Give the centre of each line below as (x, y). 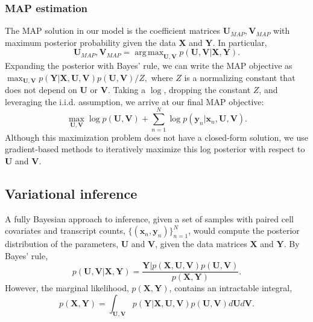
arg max (149, 53)
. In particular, (240, 42)
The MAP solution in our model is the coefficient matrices (113, 31)
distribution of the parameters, (62, 244)
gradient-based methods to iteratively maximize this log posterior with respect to (155, 149)
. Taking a (127, 90)
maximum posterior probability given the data (90, 42)
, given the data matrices (201, 244)
